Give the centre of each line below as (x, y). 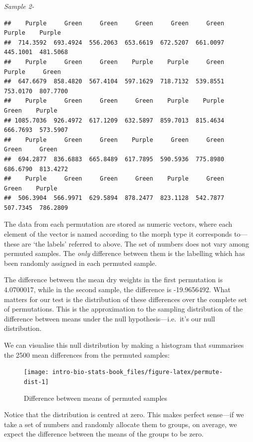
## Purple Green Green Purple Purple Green (114, 62)
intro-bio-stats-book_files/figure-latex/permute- (137, 372)
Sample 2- (19, 6)
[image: (36, 372)
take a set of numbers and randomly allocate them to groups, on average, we (121, 424)
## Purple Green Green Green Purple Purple (114, 101)
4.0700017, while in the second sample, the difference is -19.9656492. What (117, 289)
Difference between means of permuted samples (96, 398)
